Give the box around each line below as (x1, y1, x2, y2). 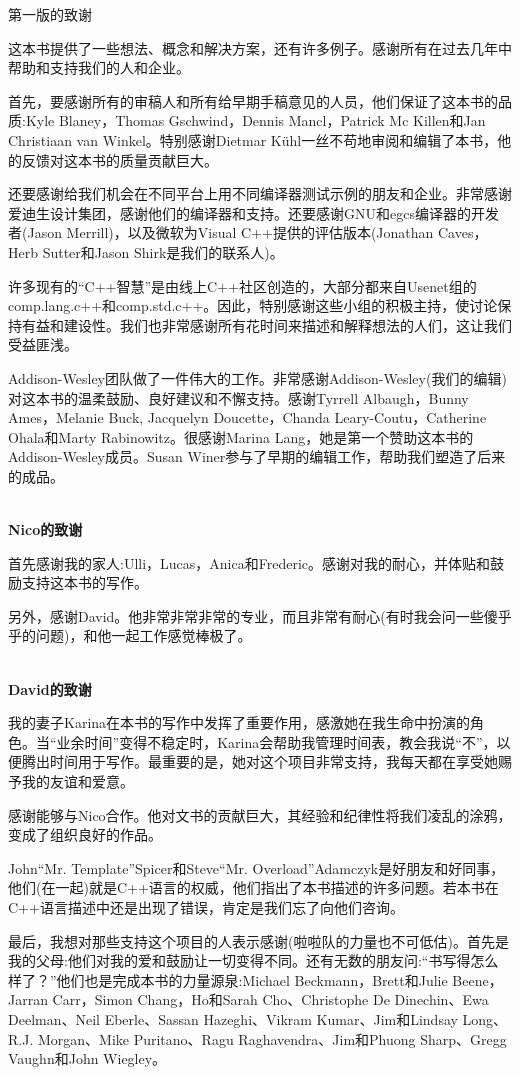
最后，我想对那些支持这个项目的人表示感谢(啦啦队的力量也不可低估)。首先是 (8, 930, 509, 951)
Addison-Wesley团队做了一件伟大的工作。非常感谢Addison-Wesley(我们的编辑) (8, 367, 507, 388)
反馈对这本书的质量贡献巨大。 (21, 149, 218, 170)
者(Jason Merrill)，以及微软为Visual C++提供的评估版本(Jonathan (8, 222, 434, 243)
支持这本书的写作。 (21, 572, 148, 593)
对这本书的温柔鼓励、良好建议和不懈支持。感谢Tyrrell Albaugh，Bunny (8, 387, 469, 408)
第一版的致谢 (8, 4, 92, 24)
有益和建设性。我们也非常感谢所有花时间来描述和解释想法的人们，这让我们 (21, 314, 512, 335)
